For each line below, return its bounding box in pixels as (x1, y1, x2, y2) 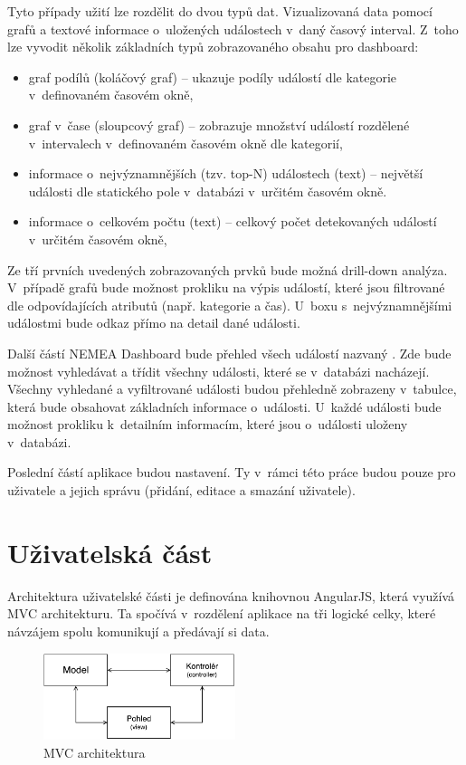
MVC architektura (43, 742, 146, 761)
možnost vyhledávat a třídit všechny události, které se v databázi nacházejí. (7, 361, 430, 380)
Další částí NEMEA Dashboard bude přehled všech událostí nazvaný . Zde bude (7, 343, 452, 362)
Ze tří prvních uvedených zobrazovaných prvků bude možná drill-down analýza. (7, 260, 448, 279)
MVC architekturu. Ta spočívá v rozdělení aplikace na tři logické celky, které (7, 604, 436, 623)
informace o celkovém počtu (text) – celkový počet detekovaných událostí (28, 212, 437, 231)
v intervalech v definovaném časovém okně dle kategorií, (28, 133, 343, 152)
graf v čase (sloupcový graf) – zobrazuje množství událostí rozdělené (28, 115, 410, 134)
